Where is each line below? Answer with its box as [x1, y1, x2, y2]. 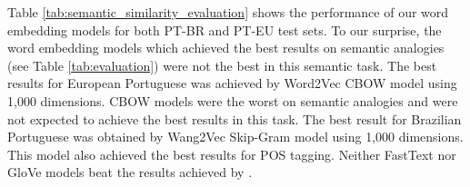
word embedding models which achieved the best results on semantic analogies [7, 38, 445, 57]
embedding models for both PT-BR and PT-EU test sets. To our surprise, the [7, 20, 442, 39]
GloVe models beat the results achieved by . [7, 162, 253, 182]
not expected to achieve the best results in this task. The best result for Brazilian [7, 109, 462, 128]
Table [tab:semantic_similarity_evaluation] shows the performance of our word [7, 3, 449, 21]
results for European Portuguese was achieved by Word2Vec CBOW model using [7, 74, 457, 93]
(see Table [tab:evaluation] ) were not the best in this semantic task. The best [7, 55, 437, 74]
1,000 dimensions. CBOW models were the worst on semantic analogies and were [7, 91, 458, 110]
